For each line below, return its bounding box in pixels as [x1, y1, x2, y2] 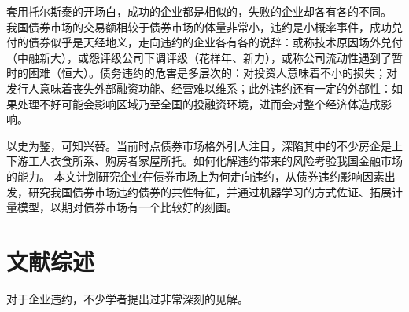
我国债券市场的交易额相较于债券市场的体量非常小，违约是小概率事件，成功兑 [6, 18, 403, 35]
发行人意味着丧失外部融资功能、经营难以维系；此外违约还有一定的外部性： [6, 79, 392, 96]
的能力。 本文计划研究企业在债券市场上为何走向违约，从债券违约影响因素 [6, 167, 385, 184]
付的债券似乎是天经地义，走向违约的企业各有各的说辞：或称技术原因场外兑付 [6, 34, 403, 50]
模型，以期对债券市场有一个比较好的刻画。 [17, 199, 238, 215]
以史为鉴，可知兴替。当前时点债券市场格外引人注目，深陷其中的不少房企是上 [6, 137, 403, 153]
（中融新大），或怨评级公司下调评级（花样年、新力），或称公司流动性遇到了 [6, 49, 392, 65]
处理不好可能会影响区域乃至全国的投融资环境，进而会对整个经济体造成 [17, 95, 381, 112]
